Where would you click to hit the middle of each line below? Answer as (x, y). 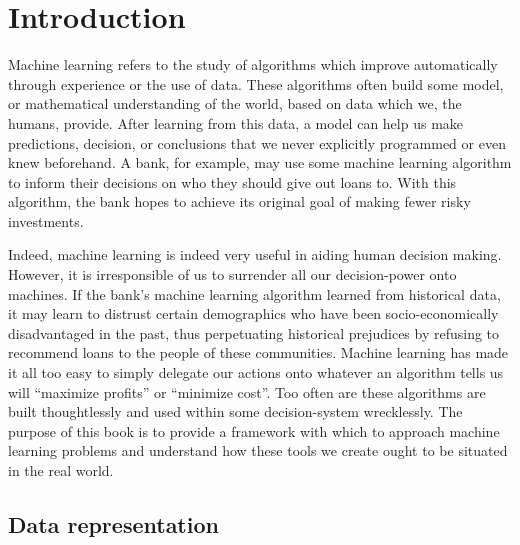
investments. (46, 220)
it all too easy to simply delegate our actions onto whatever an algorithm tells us (256, 372)
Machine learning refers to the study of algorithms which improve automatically (253, 64)
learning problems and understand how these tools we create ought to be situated (258, 450)
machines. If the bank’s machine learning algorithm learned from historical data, (254, 293)
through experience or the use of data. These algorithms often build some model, (256, 83)
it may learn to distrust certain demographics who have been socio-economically (253, 313)
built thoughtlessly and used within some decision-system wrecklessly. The (235, 411)
